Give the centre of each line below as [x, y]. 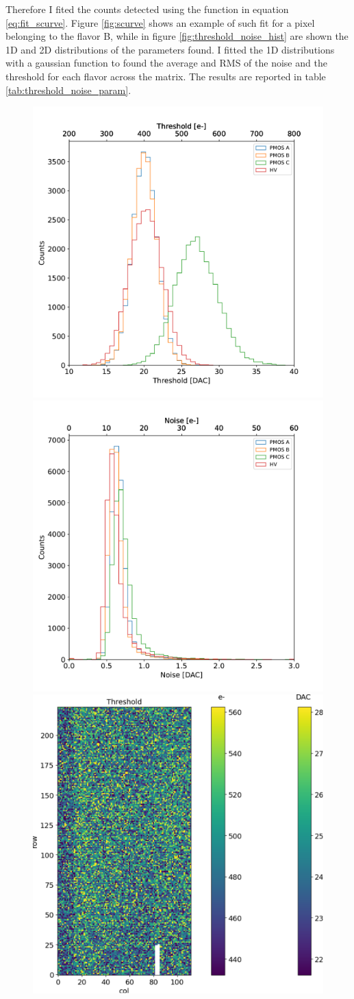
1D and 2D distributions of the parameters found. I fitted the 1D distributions [170, 49]
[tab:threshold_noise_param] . [68, 90]
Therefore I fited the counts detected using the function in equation [147, 9]
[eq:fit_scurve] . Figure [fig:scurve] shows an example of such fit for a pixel [160, 22]
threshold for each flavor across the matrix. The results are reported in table [166, 76]
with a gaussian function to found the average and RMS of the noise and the [166, 63]
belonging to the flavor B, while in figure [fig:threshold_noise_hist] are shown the [177, 36]
